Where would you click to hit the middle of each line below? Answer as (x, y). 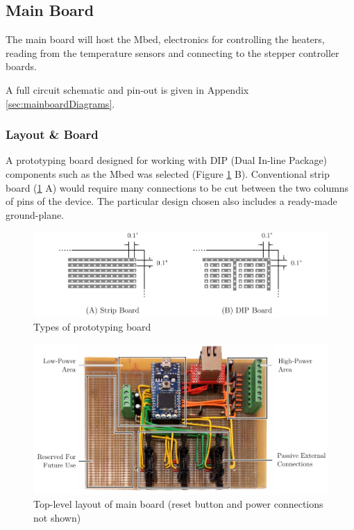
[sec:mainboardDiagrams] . (60, 103)
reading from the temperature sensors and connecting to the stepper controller (172, 52)
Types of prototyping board (92, 327)
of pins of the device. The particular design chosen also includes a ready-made (171, 201)
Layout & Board (52, 134)
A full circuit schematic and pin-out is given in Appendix (127, 89)
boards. (21, 66)
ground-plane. (35, 214)
